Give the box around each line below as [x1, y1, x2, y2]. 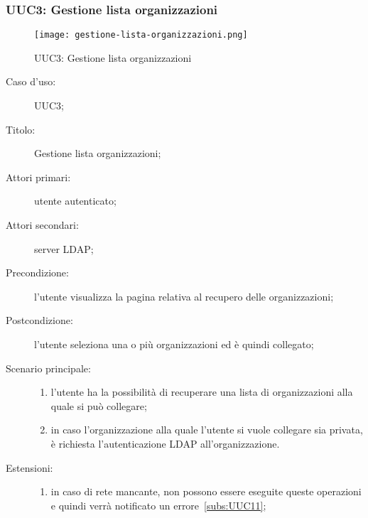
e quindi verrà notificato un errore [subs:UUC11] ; [50, 497, 266, 512]
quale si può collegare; [50, 398, 147, 413]
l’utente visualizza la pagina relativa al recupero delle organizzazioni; [34, 288, 334, 303]
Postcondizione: [6, 313, 73, 328]
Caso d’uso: [6, 74, 56, 89]
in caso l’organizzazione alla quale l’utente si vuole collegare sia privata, [50, 422, 363, 437]
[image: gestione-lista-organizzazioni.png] [34, 30, 248, 41]
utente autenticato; [34, 193, 117, 208]
